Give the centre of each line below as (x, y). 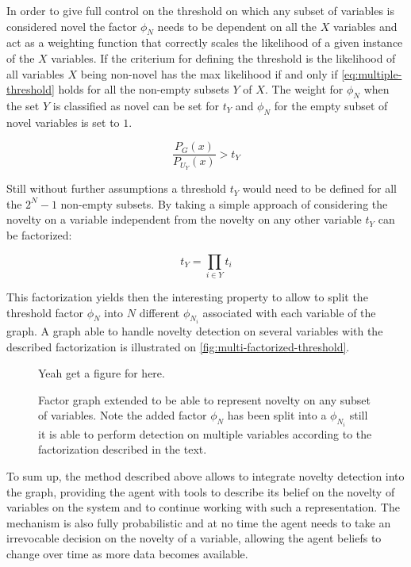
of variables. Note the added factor (123, 415)
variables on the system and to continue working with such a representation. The (203, 507)
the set (23, 105)
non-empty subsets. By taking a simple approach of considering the (224, 203)
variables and (365, 26)
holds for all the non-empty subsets (144, 89)
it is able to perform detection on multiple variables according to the (205, 433)
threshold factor (45, 312)
